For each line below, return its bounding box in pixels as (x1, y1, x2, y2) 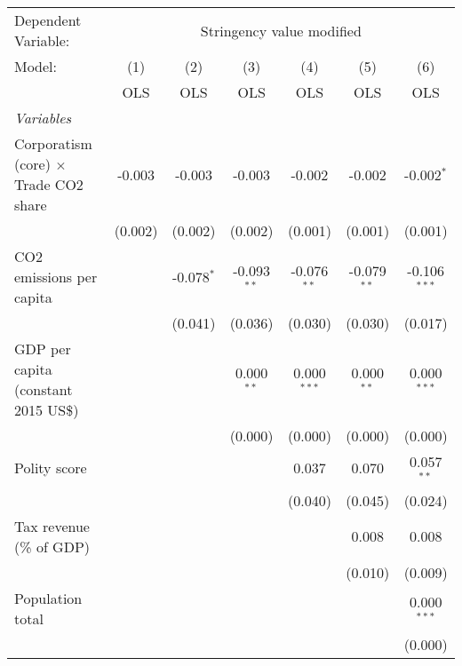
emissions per (14, 266, 98, 287)
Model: (14, 56, 58, 76)
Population (14, 587, 83, 608)
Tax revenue (14, 515, 90, 536)
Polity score (14, 457, 87, 479)
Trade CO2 (14, 174, 84, 194)
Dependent (14, 10, 82, 30)
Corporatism (14, 133, 92, 154)
